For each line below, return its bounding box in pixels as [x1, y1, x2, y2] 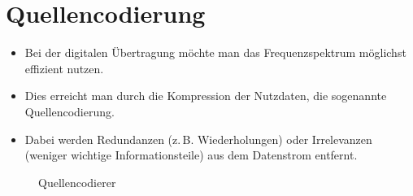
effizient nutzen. [24, 59, 104, 76]
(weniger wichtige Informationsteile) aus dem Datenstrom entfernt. [24, 146, 358, 163]
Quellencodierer [38, 173, 116, 190]
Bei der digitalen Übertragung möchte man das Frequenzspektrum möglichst [24, 44, 406, 61]
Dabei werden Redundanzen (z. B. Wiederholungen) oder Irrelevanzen [24, 130, 372, 147]
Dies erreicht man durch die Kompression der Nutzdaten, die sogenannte [24, 87, 387, 104]
